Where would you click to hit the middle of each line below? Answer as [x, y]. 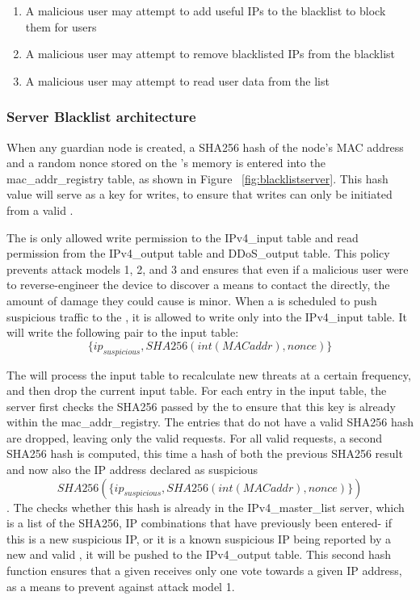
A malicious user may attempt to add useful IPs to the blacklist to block [206, 10]
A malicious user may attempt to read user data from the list [177, 80]
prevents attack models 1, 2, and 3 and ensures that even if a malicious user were [208, 269]
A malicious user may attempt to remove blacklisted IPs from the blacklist [210, 54]
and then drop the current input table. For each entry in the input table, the [197, 390]
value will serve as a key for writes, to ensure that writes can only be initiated [199, 194]
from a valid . [40, 210]
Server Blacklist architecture [101, 117]
